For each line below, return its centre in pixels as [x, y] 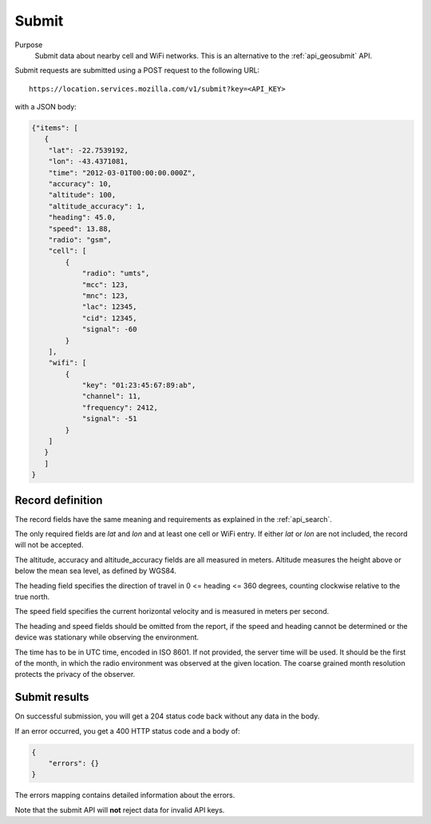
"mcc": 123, [105, 285]
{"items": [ [55, 128]
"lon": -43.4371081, [89, 161]
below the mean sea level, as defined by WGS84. [96, 571]
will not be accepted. [49, 545]
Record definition [59, 500]
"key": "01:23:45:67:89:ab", [139, 385]
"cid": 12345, [109, 318]
